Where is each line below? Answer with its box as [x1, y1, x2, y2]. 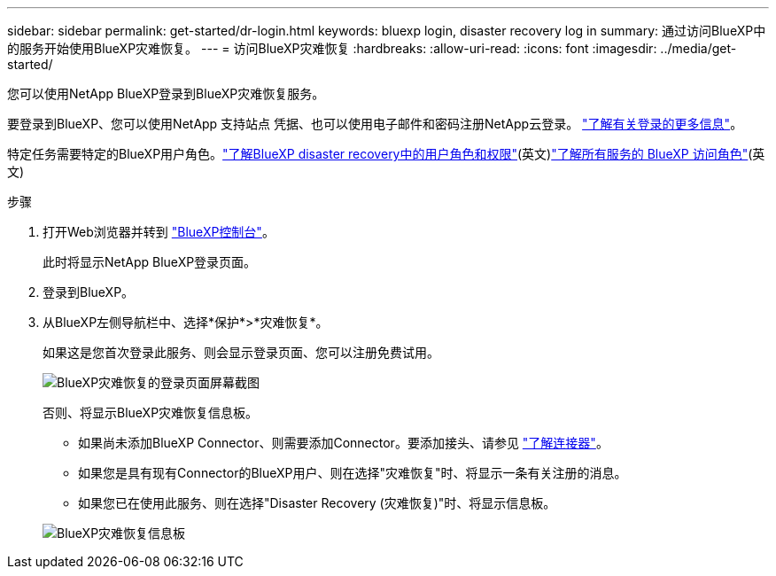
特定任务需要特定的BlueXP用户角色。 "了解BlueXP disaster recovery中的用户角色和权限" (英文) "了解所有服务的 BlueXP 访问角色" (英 [7, 146, 765, 161]
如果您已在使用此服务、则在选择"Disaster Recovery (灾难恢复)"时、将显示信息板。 [78, 495, 556, 510]
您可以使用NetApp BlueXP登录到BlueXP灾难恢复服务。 [7, 86, 325, 101]
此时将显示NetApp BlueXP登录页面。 [43, 254, 257, 269]
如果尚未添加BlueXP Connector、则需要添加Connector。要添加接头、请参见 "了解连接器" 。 [78, 435, 609, 450]
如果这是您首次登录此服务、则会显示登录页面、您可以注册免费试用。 [43, 345, 439, 360]
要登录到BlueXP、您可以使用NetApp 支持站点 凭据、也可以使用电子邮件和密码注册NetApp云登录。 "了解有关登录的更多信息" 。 [7, 116, 743, 131]
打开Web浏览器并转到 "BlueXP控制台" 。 [43, 224, 275, 239]
